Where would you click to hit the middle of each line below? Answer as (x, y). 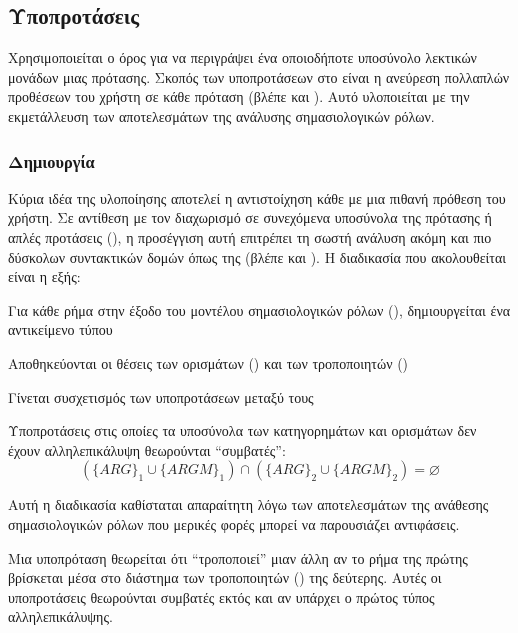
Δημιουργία (51, 160)
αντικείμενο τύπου (60, 329)
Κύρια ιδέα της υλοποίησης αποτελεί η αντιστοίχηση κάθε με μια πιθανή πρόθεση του (257, 197)
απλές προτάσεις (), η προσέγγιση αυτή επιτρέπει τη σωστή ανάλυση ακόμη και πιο (250, 236)
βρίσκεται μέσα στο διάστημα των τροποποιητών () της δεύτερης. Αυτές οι (225, 577)
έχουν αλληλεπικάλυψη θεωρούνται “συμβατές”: (147, 449)
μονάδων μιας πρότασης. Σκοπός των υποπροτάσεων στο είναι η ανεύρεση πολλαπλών (259, 76)
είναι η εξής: (44, 276)
